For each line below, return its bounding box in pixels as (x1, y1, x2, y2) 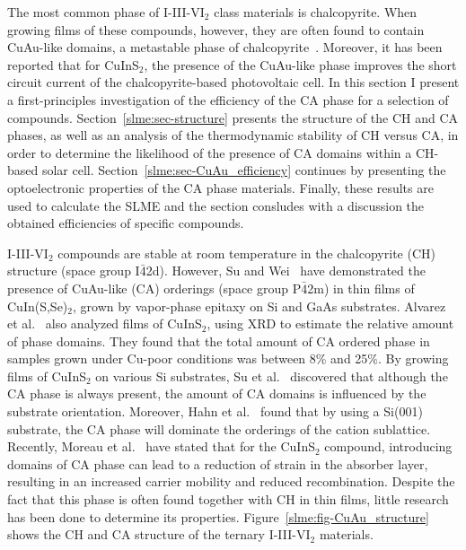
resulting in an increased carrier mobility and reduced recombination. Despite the (7, 472, 455, 491)
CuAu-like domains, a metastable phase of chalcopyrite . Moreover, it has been (7, 38, 443, 57)
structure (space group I (7, 261, 140, 280)
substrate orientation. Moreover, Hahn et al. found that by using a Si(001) (7, 402, 423, 421)
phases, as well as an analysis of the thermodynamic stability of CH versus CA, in (7, 126, 459, 144)
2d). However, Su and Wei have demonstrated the (145, 261, 426, 280)
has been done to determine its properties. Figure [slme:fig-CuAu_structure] (7, 507, 429, 526)
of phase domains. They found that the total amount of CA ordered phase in (7, 331, 430, 350)
